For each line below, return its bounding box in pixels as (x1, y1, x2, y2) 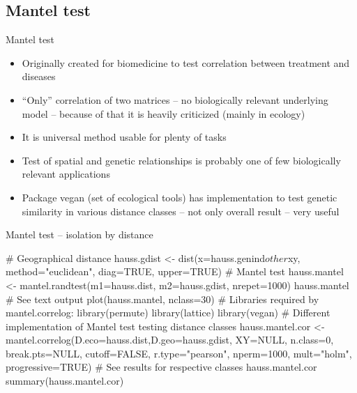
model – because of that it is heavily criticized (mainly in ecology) (22, 106, 305, 121)
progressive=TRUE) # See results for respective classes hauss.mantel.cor (6, 360, 317, 374)
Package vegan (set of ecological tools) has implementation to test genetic (22, 190, 337, 204)
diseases (22, 69, 56, 84)
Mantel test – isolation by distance (6, 227, 153, 242)
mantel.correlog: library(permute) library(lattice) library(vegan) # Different (6, 305, 331, 320)
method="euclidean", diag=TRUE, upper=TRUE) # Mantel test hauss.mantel (6, 264, 344, 279)
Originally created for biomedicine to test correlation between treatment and (22, 55, 350, 70)
